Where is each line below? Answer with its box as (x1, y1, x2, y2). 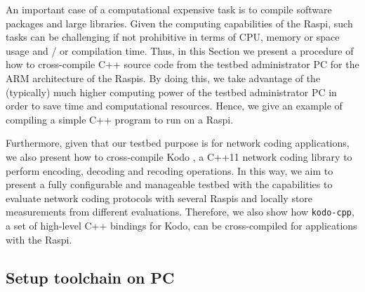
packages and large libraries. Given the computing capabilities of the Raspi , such (6, 15, 353, 30)
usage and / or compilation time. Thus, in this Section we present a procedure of (6, 43, 354, 58)
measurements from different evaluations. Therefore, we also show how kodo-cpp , (6, 204, 354, 219)
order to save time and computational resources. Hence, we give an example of (6, 98, 343, 113)
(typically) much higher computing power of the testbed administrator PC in (6, 84, 337, 99)
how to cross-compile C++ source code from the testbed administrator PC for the (6, 57, 359, 72)
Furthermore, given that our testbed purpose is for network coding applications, (6, 135, 350, 150)
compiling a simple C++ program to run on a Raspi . (6, 112, 234, 126)
